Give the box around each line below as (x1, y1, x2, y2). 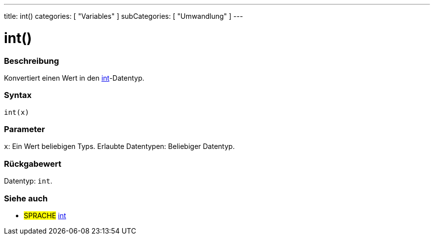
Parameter (4, 124, 45, 134)
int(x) (4, 108, 29, 116)
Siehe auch (4, 193, 48, 203)
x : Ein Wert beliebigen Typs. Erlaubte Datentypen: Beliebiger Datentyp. (4, 142, 235, 151)
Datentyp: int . (4, 177, 53, 186)
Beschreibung (4, 55, 59, 66)
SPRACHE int (24, 211, 66, 220)
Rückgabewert (4, 158, 61, 169)
